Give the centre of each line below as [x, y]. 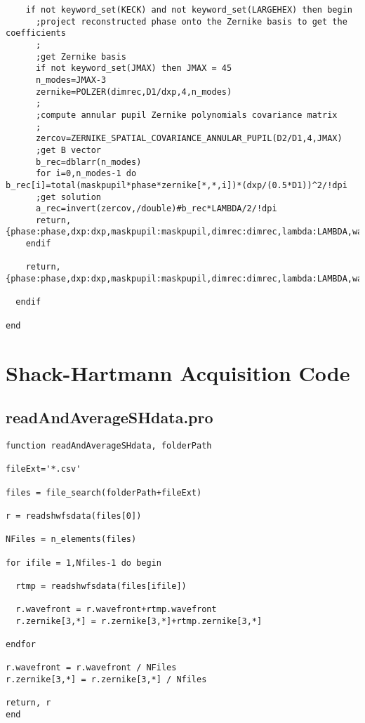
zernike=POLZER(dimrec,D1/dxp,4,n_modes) [134, 92]
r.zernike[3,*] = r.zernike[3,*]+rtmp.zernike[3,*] [139, 621]
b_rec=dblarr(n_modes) [88, 162]
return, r [28, 703]
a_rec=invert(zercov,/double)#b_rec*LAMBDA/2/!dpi [156, 209]
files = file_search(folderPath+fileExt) [104, 492]
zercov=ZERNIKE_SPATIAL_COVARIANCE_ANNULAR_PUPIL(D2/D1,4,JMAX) [189, 139]
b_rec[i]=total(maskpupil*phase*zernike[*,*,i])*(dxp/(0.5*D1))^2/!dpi [177, 185]
